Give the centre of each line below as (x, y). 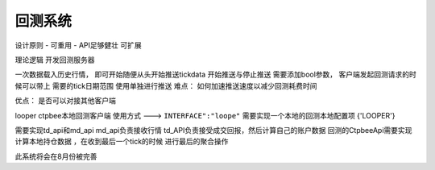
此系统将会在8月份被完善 (56, 156)
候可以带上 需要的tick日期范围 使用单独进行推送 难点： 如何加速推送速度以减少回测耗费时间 (166, 85)
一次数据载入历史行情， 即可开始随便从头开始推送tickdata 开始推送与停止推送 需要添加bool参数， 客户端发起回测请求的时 (215, 75)
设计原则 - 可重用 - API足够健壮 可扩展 (78, 45)
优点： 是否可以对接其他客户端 (65, 101)
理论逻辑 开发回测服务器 (55, 60)
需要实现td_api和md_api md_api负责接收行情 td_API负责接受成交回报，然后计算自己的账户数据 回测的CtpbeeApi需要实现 (213, 130)
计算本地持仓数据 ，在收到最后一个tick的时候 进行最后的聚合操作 (122, 142)
